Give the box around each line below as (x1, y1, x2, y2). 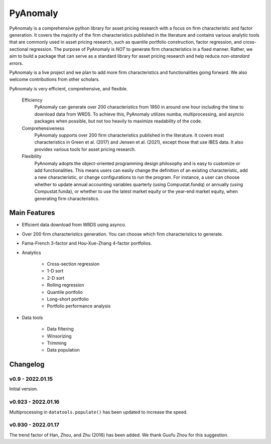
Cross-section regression (47, 261, 100, 267)
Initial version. (9, 386, 39, 392)
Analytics (22, 249, 41, 256)
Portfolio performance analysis (47, 303, 111, 309)
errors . (9, 60, 24, 66)
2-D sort (47, 275, 65, 281)
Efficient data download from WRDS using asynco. (22, 221, 126, 228)
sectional (9, 46, 29, 52)
